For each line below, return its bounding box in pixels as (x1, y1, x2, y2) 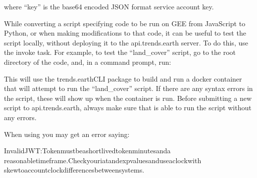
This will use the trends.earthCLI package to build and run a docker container (4, 73, 242, 84)
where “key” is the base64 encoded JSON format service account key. (4, 1, 214, 11)
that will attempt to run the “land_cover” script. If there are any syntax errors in (4, 83, 253, 93)
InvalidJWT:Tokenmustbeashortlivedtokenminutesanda (4, 145, 171, 156)
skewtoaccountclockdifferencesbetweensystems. (4, 165, 145, 175)
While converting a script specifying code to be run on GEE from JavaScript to (4, 18, 246, 28)
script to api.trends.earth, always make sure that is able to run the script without (4, 102, 252, 113)
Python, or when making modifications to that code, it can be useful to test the (4, 28, 246, 38)
